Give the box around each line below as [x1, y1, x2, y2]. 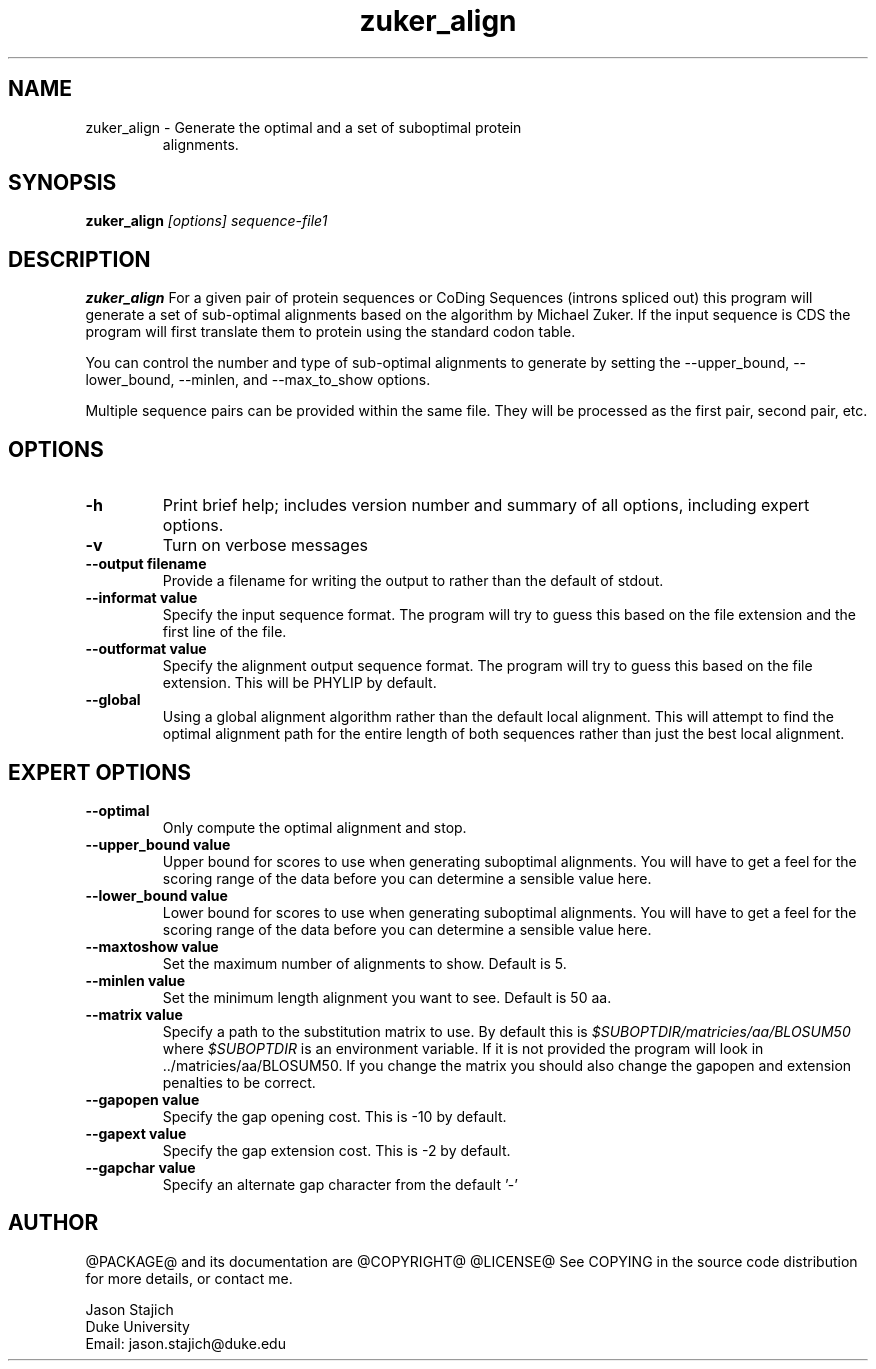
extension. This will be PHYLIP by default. [162, 674, 437, 692]
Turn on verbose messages [162, 535, 368, 556]
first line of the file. [162, 623, 287, 641]
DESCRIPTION [8, 246, 151, 272]
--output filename [85, 555, 207, 573]
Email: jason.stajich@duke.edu [85, 1334, 286, 1352]
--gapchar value [85, 1158, 196, 1176]
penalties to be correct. [162, 1073, 316, 1091]
